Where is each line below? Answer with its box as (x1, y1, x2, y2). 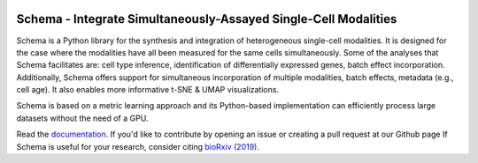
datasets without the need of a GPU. (16, 113, 149, 123)
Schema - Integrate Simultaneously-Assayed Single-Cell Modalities (16, 11, 397, 26)
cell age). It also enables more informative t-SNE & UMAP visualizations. (16, 85, 279, 95)
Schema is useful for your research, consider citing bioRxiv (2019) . (16, 141, 260, 152)
